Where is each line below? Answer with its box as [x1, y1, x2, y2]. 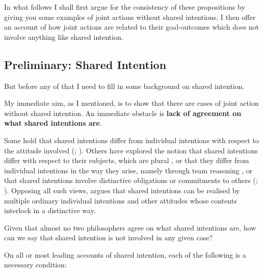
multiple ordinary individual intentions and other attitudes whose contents [4, 195, 237, 206]
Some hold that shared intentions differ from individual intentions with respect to [4, 134, 259, 145]
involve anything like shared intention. [4, 31, 123, 42]
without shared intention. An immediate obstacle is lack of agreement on [4, 107, 242, 118]
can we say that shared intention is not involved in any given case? [4, 232, 213, 243]
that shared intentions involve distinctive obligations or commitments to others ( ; [4, 175, 258, 186]
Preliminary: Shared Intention [4, 56, 167, 72]
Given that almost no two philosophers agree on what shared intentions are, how [4, 222, 256, 233]
